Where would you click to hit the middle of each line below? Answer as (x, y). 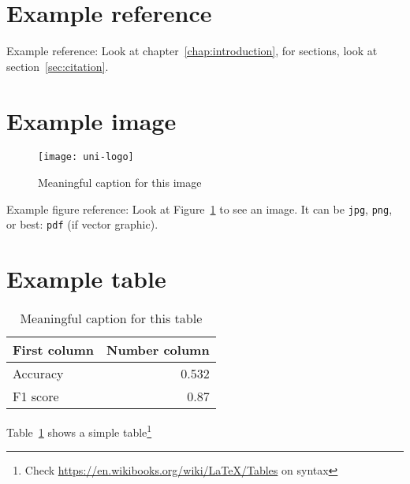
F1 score (36, 397)
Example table (86, 279)
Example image (91, 120)
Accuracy (38, 374)
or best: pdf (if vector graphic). (82, 224)
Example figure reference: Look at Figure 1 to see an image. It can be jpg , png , (199, 208)
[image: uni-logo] (86, 157)
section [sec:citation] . (58, 66)
